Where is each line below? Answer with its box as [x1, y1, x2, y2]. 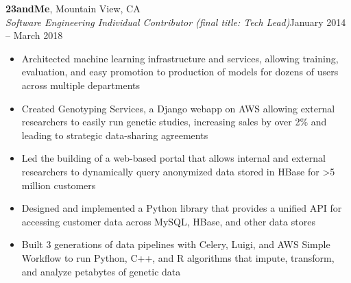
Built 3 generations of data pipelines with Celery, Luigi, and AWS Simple [21, 237, 330, 251]
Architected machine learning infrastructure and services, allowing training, [21, 51, 339, 65]
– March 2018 [5, 28, 63, 42]
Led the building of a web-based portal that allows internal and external [21, 151, 326, 165]
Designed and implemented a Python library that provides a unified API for [21, 201, 342, 215]
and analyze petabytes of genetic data [21, 264, 181, 278]
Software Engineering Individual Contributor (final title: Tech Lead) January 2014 [5, 14, 346, 29]
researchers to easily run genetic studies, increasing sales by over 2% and [21, 114, 327, 129]
